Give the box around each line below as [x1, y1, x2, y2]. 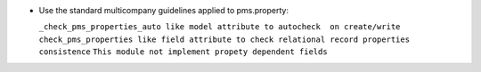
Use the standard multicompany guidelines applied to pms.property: [38, 5, 289, 15]
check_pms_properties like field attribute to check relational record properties [38, 34, 410, 44]
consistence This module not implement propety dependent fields [38, 47, 329, 57]
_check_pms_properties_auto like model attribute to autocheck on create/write [38, 22, 401, 32]
